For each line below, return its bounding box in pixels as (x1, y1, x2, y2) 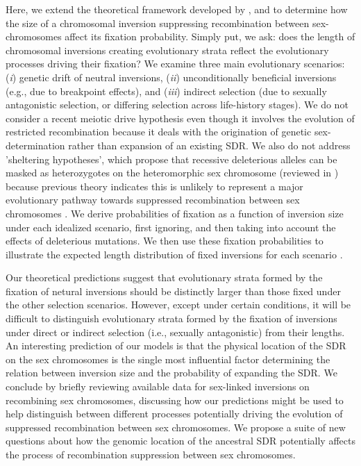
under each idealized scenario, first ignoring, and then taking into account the (6, 219, 336, 234)
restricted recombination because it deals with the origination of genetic (6, 124, 312, 139)
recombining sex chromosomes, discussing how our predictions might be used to (6, 392, 344, 407)
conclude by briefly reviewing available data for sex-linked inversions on (6, 379, 310, 394)
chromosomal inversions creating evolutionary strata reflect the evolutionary (6, 42, 329, 57)
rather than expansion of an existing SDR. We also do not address (68, 138, 351, 152)
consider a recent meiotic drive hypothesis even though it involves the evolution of (6, 110, 355, 125)
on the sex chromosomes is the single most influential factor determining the (6, 351, 330, 366)
